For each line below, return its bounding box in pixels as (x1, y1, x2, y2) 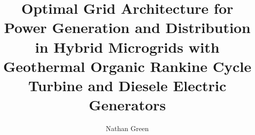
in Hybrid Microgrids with (35, 36, 219, 57)
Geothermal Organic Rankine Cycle (3, 56, 252, 76)
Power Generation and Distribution (4, 17, 251, 37)
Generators (88, 95, 166, 115)
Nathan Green (106, 123, 149, 134)
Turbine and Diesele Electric (28, 75, 226, 95)
